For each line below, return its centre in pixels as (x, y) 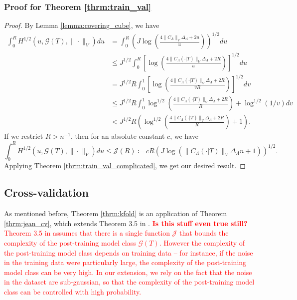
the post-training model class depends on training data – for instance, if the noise (129, 252)
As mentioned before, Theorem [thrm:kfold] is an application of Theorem (116, 213)
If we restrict (24, 136)
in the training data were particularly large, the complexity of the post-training (125, 262)
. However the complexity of (202, 242)
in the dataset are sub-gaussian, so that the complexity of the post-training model (129, 282)
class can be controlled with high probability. (73, 291)
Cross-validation (46, 192)
